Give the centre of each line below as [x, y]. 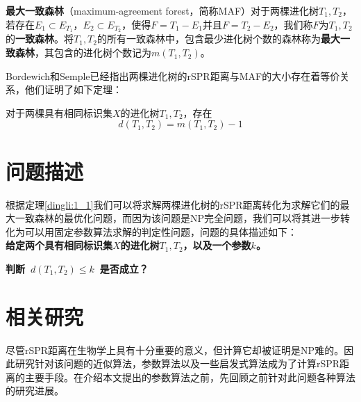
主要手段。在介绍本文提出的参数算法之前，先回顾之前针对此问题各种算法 [190, 377]
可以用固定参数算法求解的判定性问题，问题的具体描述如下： [161, 231]
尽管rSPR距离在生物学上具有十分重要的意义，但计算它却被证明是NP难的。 [175, 349]
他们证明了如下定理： [73, 89]
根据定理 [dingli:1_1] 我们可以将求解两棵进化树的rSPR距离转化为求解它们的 [173, 204]
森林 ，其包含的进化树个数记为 [83, 53]
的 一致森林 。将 [40, 39]
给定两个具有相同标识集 [59, 245]
